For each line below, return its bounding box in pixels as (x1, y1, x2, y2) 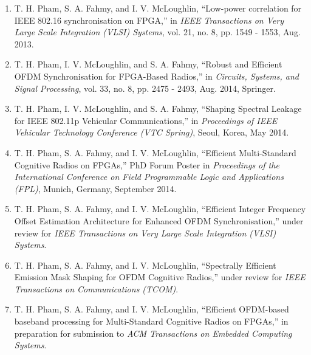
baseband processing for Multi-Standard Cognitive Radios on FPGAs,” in (14, 315, 289, 328)
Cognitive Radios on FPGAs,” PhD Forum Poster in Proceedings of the (14, 158, 279, 171)
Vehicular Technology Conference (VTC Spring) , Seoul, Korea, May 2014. (14, 126, 289, 139)
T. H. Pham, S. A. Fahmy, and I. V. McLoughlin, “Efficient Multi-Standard (14, 146, 296, 159)
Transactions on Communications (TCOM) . (14, 282, 179, 295)
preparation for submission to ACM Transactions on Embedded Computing (14, 326, 292, 339)
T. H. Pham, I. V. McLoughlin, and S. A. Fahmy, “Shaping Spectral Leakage (14, 102, 302, 115)
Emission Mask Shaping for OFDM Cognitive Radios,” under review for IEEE (14, 271, 306, 283)
